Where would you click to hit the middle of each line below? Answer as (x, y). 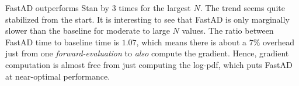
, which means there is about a (192, 42)
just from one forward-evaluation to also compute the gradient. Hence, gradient (147, 53)
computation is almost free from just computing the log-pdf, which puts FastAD (149, 64)
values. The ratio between (228, 31)
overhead (279, 42)
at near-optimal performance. (58, 76)
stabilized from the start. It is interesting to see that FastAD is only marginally (147, 19)
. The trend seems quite (242, 8)
